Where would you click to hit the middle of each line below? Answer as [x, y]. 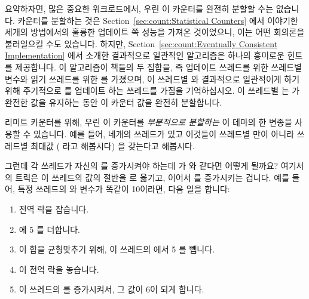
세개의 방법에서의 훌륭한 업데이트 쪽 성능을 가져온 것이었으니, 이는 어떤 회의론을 [155, 32]
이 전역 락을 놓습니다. [59, 269]
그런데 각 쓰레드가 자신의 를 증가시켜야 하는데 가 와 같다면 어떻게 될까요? [142, 166]
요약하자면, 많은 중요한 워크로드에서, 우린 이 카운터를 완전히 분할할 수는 [139, 8]
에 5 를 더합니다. [49, 229]
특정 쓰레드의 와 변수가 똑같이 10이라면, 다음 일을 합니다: [124, 189]
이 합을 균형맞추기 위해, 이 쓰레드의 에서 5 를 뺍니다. [117, 249]
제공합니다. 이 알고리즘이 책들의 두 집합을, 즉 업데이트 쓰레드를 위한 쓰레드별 [158, 67]
